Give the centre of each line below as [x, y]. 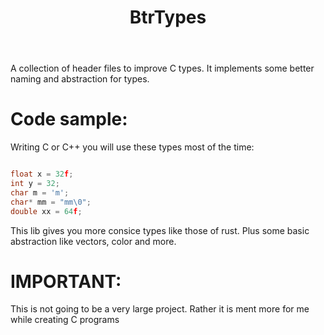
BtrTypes [168, 17]
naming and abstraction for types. [80, 79]
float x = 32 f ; [42, 174]
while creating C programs [65, 320]
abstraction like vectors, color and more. [93, 241]
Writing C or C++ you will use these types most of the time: [132, 147]
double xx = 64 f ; [46, 211]
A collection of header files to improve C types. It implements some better [162, 68]
